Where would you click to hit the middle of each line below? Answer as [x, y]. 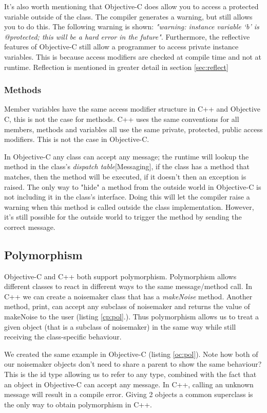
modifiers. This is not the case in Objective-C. [77, 139]
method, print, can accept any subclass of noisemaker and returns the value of [127, 306]
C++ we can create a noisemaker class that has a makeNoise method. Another [128, 296]
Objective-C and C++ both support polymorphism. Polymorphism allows [120, 276]
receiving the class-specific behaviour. [63, 337]
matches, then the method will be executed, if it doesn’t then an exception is [125, 176]
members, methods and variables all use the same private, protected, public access [133, 129]
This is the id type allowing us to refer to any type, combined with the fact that [130, 374]
